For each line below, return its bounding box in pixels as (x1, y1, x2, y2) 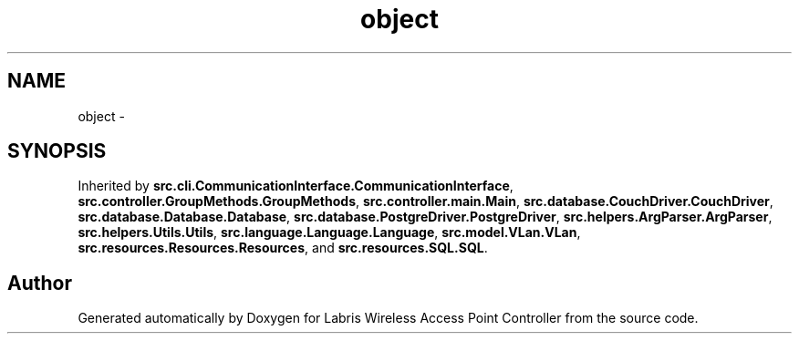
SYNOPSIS (7, 139, 107, 163)
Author (7, 271, 72, 294)
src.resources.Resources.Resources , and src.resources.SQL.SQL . (78, 240, 488, 256)
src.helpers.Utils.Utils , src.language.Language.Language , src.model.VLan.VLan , (78, 224, 581, 241)
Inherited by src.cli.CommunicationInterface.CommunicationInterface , (78, 178, 514, 194)
